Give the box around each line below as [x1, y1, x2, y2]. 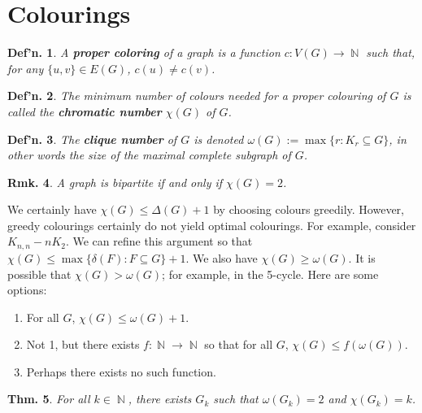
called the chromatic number [7, 102, 162, 120]
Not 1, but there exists [26, 336, 140, 353]
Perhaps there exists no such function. [26, 363, 216, 380]
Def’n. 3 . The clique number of [7, 130, 177, 147]
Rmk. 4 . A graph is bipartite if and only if [7, 173, 223, 190]
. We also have [185, 249, 258, 266]
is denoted [194, 130, 244, 147]
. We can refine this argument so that [65, 233, 253, 250]
